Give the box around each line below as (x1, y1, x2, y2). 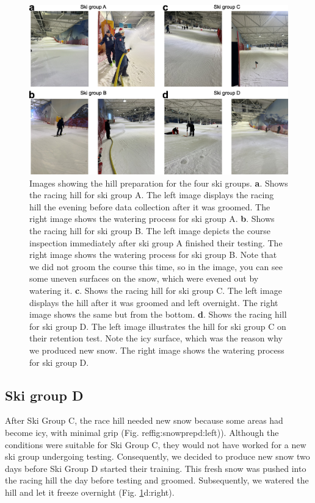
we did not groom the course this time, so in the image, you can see (29, 260, 283, 273)
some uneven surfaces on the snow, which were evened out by (29, 272, 259, 285)
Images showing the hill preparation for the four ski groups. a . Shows (29, 176, 288, 189)
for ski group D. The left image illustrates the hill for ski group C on (29, 319, 286, 332)
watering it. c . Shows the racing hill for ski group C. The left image (29, 284, 282, 297)
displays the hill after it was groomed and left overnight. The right (29, 296, 278, 309)
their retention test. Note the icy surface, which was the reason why (29, 332, 283, 344)
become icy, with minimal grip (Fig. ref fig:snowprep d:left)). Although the (5, 426, 279, 438)
